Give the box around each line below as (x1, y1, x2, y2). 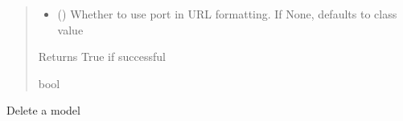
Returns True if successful (38, 48, 166, 65)
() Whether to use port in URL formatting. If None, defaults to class (57, 6, 397, 22)
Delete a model (6, 102, 80, 119)
